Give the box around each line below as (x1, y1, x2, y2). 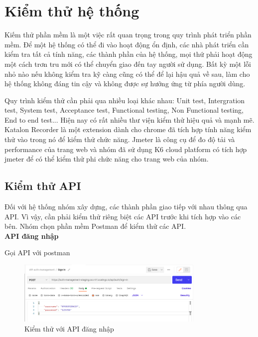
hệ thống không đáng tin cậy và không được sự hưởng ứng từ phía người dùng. (4, 78, 246, 89)
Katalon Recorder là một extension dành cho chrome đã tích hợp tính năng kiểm (4, 124, 252, 135)
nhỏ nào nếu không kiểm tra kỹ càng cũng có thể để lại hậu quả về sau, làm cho (4, 68, 250, 79)
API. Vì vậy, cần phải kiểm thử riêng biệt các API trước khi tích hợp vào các (4, 211, 241, 221)
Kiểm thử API (4, 178, 81, 193)
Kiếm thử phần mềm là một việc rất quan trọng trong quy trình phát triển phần (4, 29, 252, 40)
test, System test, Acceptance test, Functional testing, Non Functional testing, (4, 105, 244, 115)
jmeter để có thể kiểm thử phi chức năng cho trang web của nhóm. (4, 154, 209, 164)
